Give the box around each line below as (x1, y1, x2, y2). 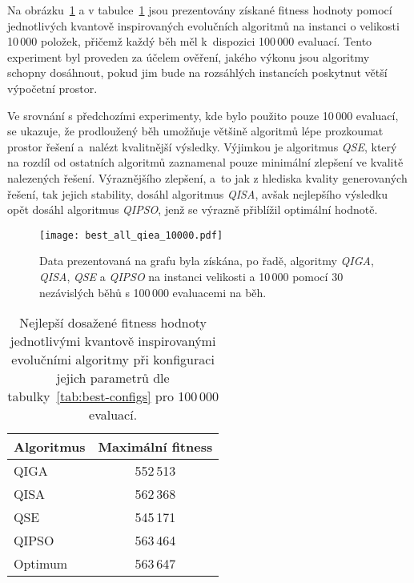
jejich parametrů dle (56, 368, 170, 388)
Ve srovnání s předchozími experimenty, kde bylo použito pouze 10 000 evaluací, (7, 107, 399, 123)
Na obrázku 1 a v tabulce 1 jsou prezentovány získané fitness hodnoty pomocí (7, 2, 392, 18)
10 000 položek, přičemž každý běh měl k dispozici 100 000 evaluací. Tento (7, 33, 372, 50)
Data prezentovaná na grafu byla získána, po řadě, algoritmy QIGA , (39, 252, 374, 269)
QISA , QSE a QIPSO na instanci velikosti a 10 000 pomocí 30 (39, 267, 344, 284)
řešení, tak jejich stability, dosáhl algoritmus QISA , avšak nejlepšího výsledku (7, 185, 388, 202)
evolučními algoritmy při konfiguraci (11, 350, 215, 369)
